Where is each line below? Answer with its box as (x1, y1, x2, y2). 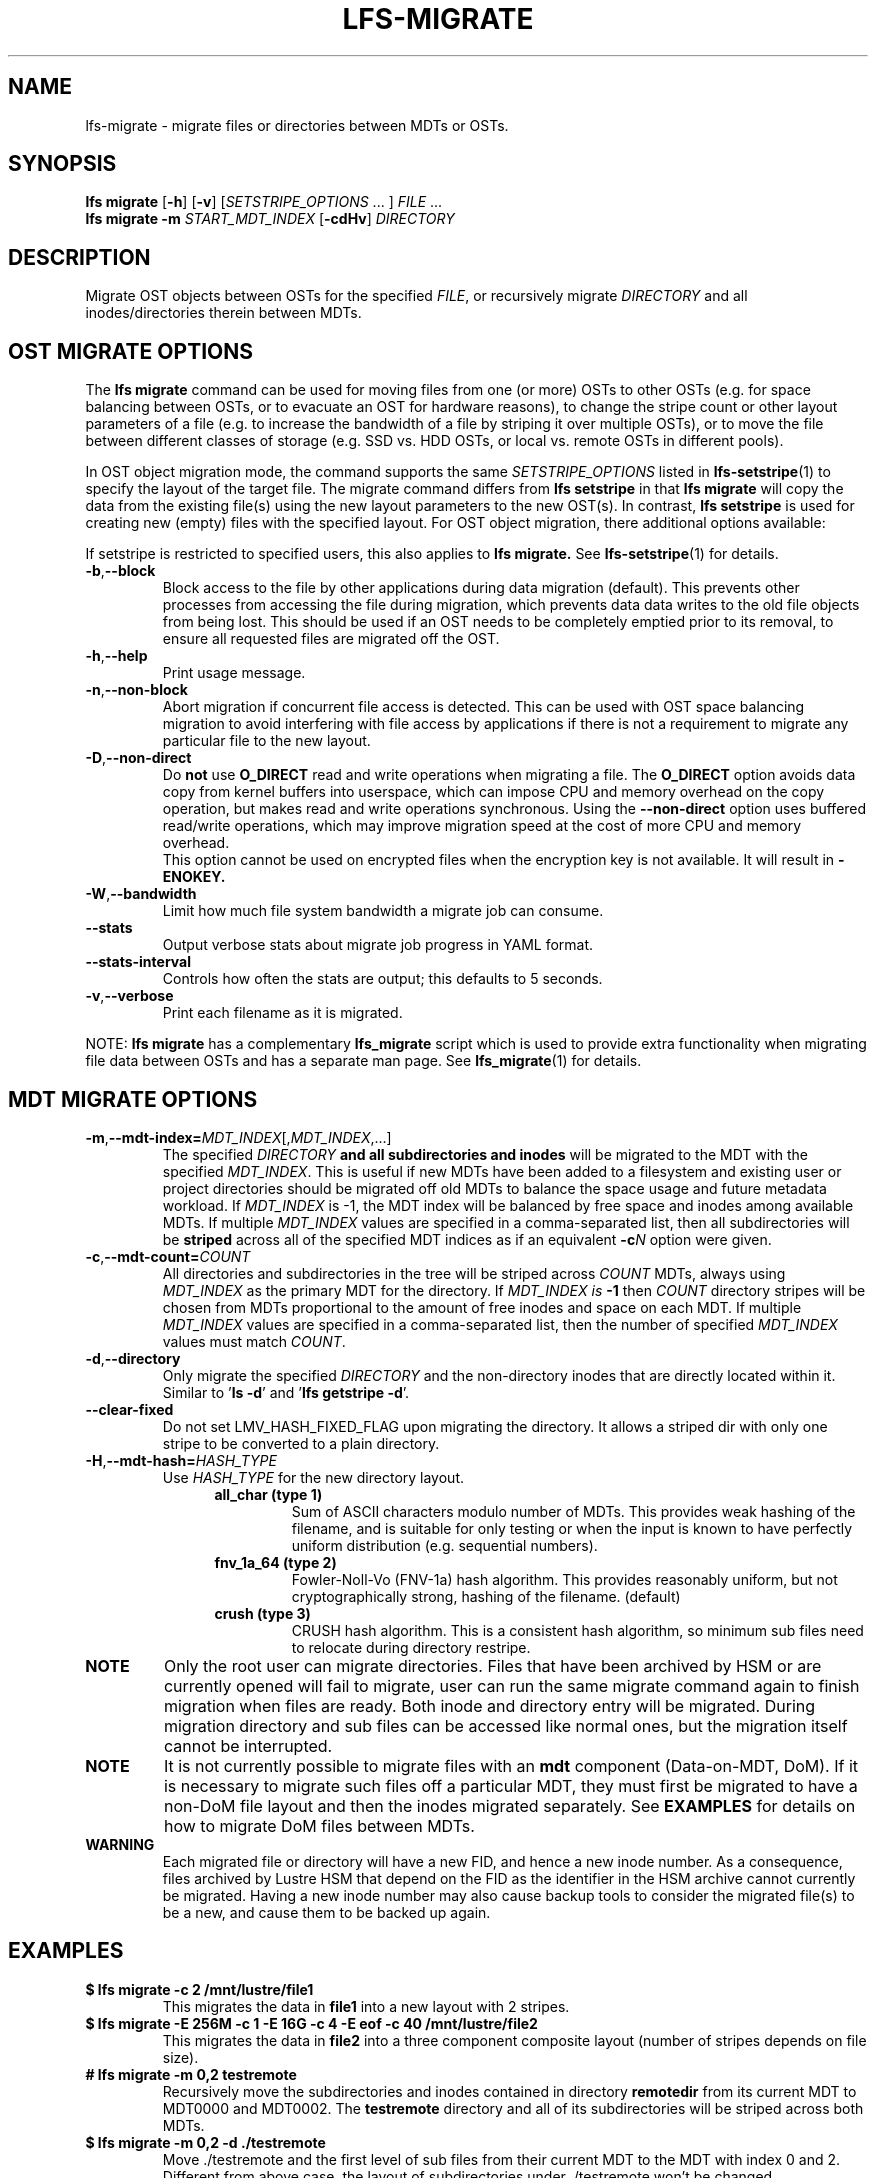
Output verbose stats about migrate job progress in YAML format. (162, 936, 594, 954)
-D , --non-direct (85, 749, 192, 767)
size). (162, 2048, 199, 2066)
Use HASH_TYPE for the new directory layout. (162, 1468, 465, 1486)
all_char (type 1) (214, 1485, 323, 1503)
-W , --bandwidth (85, 885, 197, 903)
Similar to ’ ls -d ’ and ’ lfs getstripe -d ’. (162, 1383, 410, 1401)
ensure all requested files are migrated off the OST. (162, 630, 500, 648)
